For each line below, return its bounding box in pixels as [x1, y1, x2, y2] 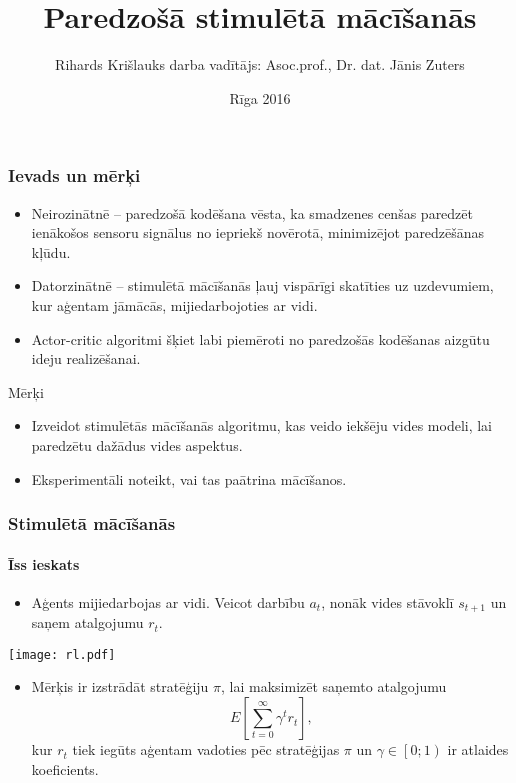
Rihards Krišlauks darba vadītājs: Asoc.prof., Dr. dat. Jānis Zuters [55, 54, 465, 75]
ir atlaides [447, 739, 509, 760]
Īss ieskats [8, 553, 80, 574]
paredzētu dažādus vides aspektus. [31, 434, 243, 455]
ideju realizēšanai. [31, 348, 141, 369]
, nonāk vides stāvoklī [321, 591, 454, 612]
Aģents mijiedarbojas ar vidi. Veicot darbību [31, 591, 305, 612]
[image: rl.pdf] [8, 647, 116, 662]
